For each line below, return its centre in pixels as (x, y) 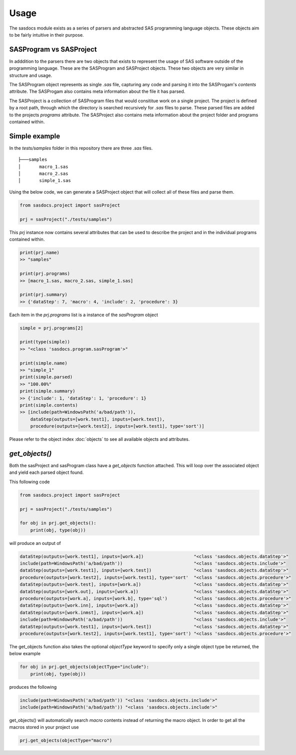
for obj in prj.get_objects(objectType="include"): (84, 667)
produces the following (33, 687)
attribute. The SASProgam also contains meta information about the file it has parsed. (97, 91)
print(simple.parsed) (46, 377)
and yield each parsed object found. (46, 473)
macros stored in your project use (44, 727)
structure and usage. (31, 75)
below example (25, 654)
